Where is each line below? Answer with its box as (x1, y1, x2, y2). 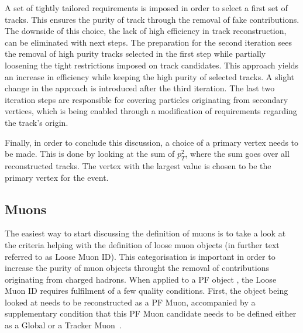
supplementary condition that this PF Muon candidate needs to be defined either (5, 307, 297, 320)
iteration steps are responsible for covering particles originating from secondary (5, 93, 288, 105)
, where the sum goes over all (185, 147, 290, 160)
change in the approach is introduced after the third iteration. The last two (5, 82, 275, 94)
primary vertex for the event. (5, 171, 109, 183)
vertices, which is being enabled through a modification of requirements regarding (5, 105, 297, 117)
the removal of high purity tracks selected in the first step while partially (5, 47, 266, 60)
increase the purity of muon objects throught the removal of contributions (5, 262, 269, 274)
